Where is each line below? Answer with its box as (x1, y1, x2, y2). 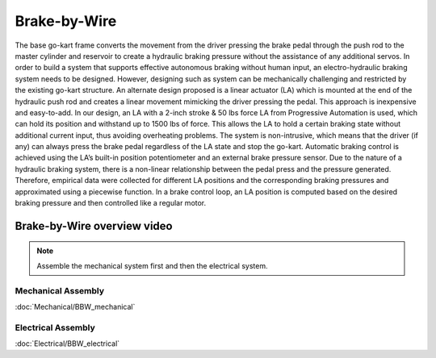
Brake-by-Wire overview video (15, 219, 173, 233)
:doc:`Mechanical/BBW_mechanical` (15, 302, 136, 311)
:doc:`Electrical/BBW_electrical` (15, 339, 120, 348)
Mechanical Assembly (15, 285, 105, 296)
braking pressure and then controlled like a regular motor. (15, 198, 207, 208)
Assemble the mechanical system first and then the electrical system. (36, 260, 268, 270)
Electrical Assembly (15, 322, 96, 333)
